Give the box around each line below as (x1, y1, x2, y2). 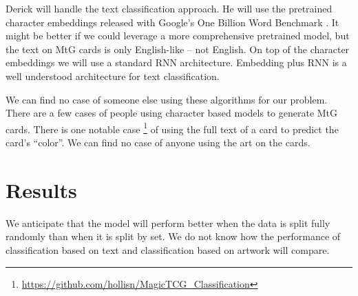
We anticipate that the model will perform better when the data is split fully (6, 215, 330, 230)
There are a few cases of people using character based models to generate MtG (6, 106, 338, 120)
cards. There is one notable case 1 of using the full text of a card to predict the (6, 119, 339, 136)
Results (6, 175, 77, 204)
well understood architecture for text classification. (6, 68, 220, 83)
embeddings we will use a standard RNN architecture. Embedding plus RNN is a (6, 55, 347, 70)
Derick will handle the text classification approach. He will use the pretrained (6, 1, 333, 15)
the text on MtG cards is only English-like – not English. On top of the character (6, 41, 350, 56)
